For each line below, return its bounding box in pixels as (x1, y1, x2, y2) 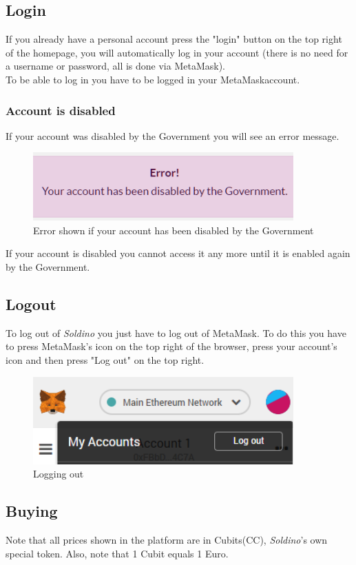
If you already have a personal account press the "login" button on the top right (6, 32, 342, 46)
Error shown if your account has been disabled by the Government (33, 223, 314, 237)
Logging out (33, 466, 84, 481)
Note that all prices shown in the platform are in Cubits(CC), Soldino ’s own (6, 533, 328, 547)
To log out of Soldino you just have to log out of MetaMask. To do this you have (6, 325, 346, 340)
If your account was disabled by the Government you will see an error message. (6, 128, 339, 143)
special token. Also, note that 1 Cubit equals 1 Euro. (6, 546, 229, 560)
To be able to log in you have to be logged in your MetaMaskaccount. (6, 72, 300, 86)
